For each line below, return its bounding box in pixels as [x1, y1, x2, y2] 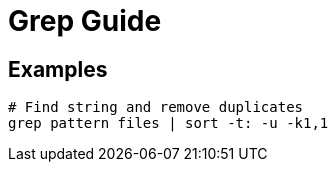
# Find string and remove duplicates [8, 99, 304, 116]
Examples [8, 56, 108, 82]
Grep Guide [8, 4, 162, 38]
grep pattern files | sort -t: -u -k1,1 [8, 115, 329, 132]
